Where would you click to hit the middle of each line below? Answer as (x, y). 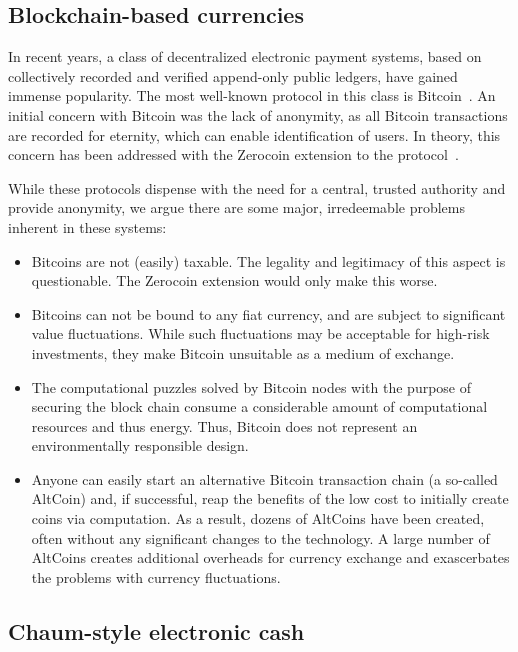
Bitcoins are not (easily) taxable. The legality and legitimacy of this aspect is (268, 260)
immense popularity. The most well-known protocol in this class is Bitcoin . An (252, 95)
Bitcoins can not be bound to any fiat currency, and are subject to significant (268, 313)
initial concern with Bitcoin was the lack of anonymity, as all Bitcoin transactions (258, 114)
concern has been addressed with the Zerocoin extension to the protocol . (233, 154)
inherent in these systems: (87, 226)
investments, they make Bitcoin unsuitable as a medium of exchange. (243, 352)
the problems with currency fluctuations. (156, 576)
